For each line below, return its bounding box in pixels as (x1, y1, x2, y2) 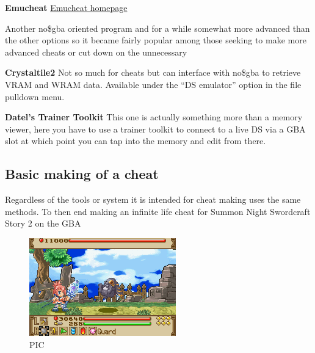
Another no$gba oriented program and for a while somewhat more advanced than (5, 21, 310, 34)
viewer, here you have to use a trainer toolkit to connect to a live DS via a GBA (5, 122, 306, 135)
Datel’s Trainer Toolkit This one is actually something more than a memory (5, 111, 303, 123)
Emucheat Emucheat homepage (5, 1, 128, 13)
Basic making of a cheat (5, 164, 159, 183)
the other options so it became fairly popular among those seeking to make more (5, 34, 306, 46)
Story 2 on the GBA (5, 217, 81, 230)
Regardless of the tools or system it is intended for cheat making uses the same (5, 193, 301, 206)
